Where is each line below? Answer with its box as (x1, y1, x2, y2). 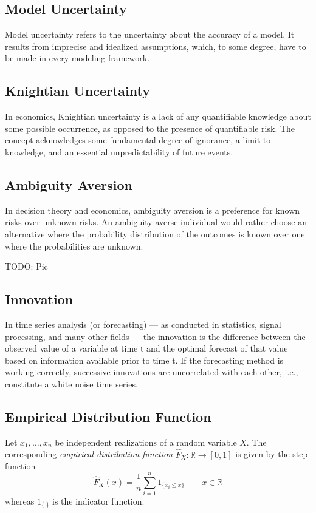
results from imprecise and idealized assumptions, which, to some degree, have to (5, 39, 306, 52)
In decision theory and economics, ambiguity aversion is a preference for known (5, 203, 300, 216)
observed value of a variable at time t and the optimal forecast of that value (5, 342, 288, 355)
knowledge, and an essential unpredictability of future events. (5, 145, 233, 158)
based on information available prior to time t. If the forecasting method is (5, 353, 284, 366)
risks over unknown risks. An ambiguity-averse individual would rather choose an (5, 216, 307, 228)
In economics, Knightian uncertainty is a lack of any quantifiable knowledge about (5, 110, 311, 123)
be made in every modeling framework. (5, 52, 150, 64)
